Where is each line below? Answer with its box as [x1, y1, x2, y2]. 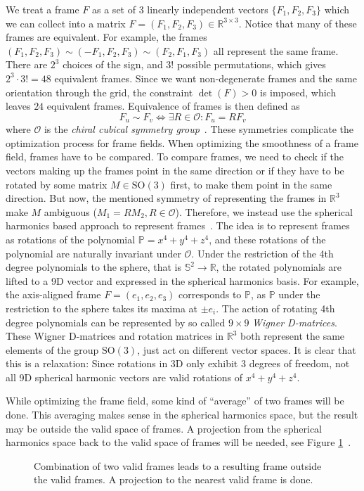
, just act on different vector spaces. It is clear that [137, 342, 356, 357]
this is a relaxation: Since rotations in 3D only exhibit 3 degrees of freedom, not [6, 356, 350, 371]
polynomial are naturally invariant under [6, 245, 181, 260]
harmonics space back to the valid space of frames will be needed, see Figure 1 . [6, 435, 351, 449]
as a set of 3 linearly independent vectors [92, 2, 268, 16]
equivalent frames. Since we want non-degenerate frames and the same [54, 70, 357, 85]
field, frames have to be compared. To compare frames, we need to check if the [6, 149, 344, 164]
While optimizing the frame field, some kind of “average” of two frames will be [6, 393, 344, 408]
